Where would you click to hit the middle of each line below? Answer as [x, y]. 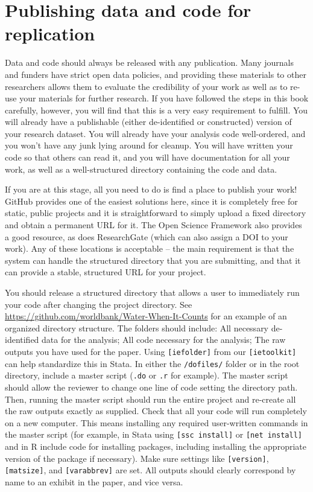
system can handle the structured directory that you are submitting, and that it [153, 260]
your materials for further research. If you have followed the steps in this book [164, 98]
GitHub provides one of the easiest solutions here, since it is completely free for [151, 201]
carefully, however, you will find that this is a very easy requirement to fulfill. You [156, 110]
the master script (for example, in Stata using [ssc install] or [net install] [153, 434]
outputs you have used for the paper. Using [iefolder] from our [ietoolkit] [151, 351]
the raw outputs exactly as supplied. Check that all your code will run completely [156, 411]
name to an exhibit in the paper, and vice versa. [94, 481]
